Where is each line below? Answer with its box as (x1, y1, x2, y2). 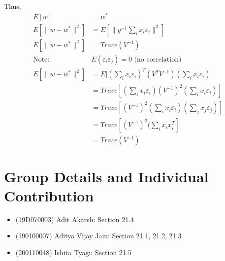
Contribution (4, 185, 94, 205)
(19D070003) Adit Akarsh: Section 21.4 (15, 214, 134, 224)
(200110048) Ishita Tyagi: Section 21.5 (15, 247, 131, 257)
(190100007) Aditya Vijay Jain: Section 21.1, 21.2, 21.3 (15, 230, 182, 241)
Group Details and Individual (4, 166, 209, 186)
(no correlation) (134, 56, 182, 63)
